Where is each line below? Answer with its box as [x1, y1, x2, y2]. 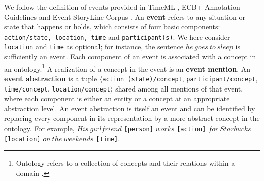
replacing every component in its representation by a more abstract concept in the [4, 113, 260, 124]
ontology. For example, [4, 123, 75, 134]
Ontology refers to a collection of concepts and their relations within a [16, 158, 235, 168]
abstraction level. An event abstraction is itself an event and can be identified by [4, 103, 255, 113]
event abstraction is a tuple [4, 73, 97, 83]
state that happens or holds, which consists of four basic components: [4, 21, 220, 32]
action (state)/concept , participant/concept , [102, 73, 258, 83]
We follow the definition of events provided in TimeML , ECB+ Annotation [4, 2, 240, 12]
